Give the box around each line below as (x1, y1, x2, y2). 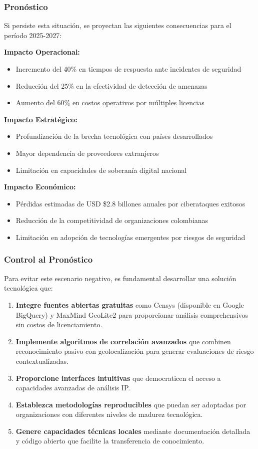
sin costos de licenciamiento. (15, 319, 102, 330)
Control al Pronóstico (4, 253, 93, 266)
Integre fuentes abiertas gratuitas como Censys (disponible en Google (15, 299, 244, 310)
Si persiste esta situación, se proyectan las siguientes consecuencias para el (4, 20, 231, 31)
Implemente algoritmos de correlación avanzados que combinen (15, 336, 231, 346)
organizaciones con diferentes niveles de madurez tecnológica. (15, 409, 203, 419)
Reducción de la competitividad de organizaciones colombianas (15, 215, 208, 226)
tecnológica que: (4, 283, 53, 293)
